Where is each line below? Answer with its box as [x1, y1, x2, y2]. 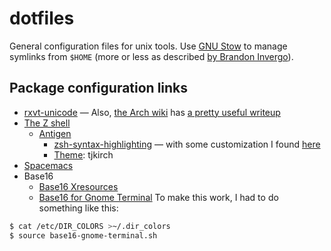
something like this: [38, 202, 119, 214]
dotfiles [9, 7, 75, 30]
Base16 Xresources [38, 180, 119, 192]
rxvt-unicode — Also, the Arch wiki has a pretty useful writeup [23, 106, 281, 118]
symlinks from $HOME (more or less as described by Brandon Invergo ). [9, 50, 294, 62]
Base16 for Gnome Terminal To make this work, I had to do [38, 191, 279, 203]
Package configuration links [9, 80, 189, 97]
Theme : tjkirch [53, 148, 114, 161]
